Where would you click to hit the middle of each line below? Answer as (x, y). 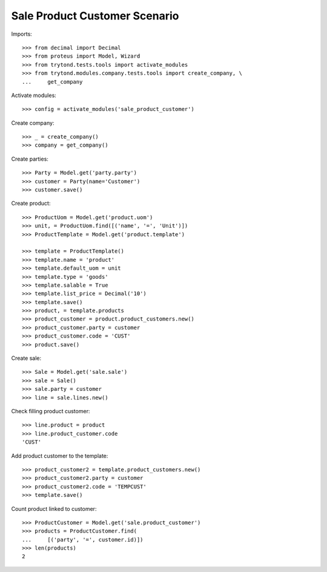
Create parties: (30, 159)
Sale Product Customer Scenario (95, 16)
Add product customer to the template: (60, 456)
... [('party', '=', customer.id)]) (83, 540)
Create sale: (26, 358)
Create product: (31, 204)
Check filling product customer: (51, 411)
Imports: (22, 34)
